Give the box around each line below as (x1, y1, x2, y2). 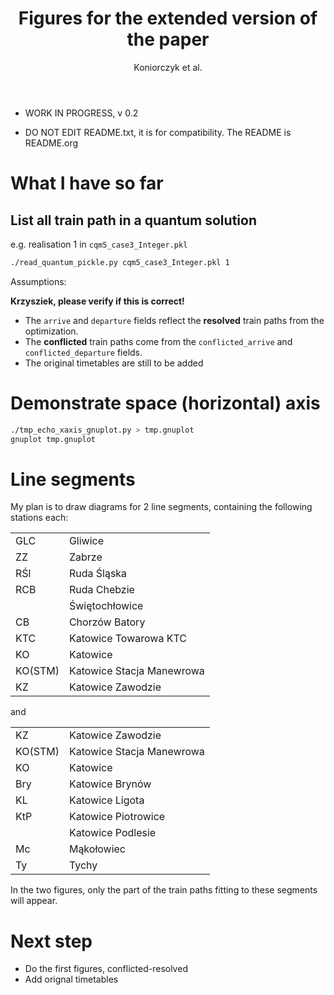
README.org (24, 137, 79, 149)
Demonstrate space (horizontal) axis (10, 392, 321, 414)
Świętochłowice (68, 599, 144, 613)
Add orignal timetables (24, 973, 119, 986)
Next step (10, 930, 93, 952)
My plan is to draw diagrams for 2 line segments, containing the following (10, 501, 313, 513)
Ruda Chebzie (68, 583, 135, 597)
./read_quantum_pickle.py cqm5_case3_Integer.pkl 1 (10, 257, 230, 267)
